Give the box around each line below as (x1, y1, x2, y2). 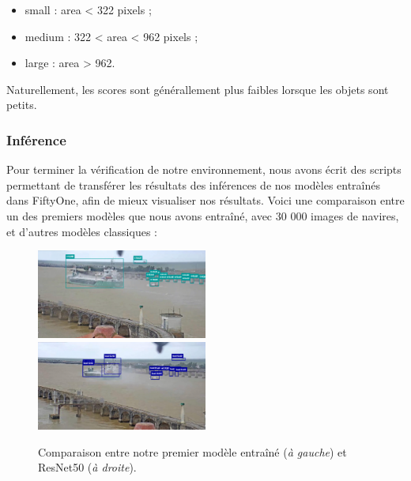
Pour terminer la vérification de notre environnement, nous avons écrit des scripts (6, 161, 402, 178)
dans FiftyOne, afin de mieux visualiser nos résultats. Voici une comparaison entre (6, 192, 405, 209)
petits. (6, 96, 37, 113)
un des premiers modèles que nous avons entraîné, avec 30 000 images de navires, (6, 207, 399, 224)
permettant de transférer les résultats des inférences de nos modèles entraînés (6, 176, 381, 193)
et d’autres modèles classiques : (6, 223, 157, 239)
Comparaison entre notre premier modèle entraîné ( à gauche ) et (38, 443, 347, 460)
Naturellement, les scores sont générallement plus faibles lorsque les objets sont (6, 81, 389, 97)
